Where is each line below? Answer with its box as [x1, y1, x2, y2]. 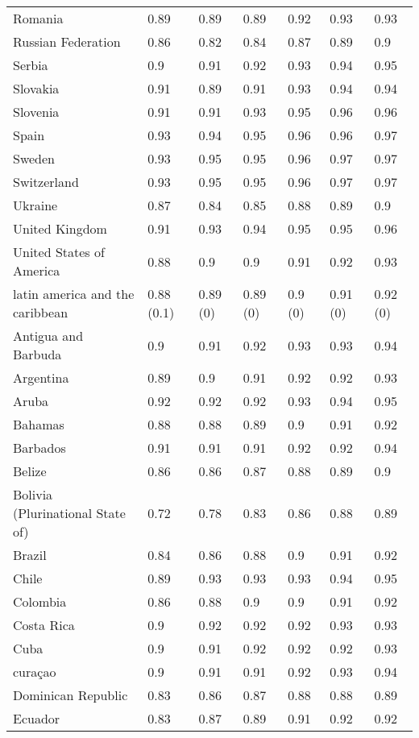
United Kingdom [13, 219, 107, 238]
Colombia [13, 592, 67, 611]
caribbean [13, 303, 68, 321]
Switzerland [13, 172, 79, 191]
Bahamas [13, 415, 64, 433]
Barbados [13, 438, 66, 457]
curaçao [13, 662, 56, 681]
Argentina [13, 368, 69, 387]
